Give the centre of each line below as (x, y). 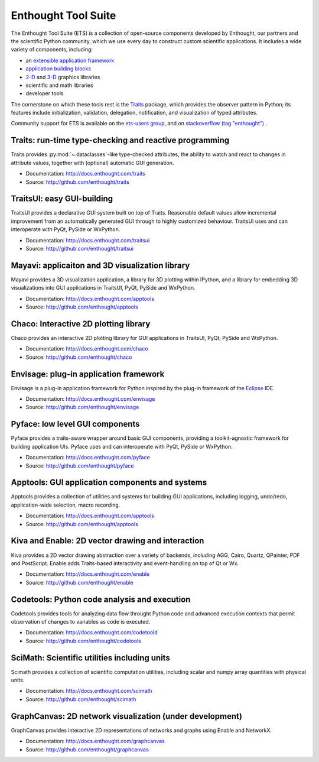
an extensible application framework (70, 60)
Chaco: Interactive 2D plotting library (81, 324)
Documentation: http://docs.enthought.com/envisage (90, 399)
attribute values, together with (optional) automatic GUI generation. (92, 163)
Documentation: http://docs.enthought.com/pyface (88, 458)
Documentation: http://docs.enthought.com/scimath (89, 691)
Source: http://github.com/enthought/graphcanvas (87, 749)
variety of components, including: (52, 50)
